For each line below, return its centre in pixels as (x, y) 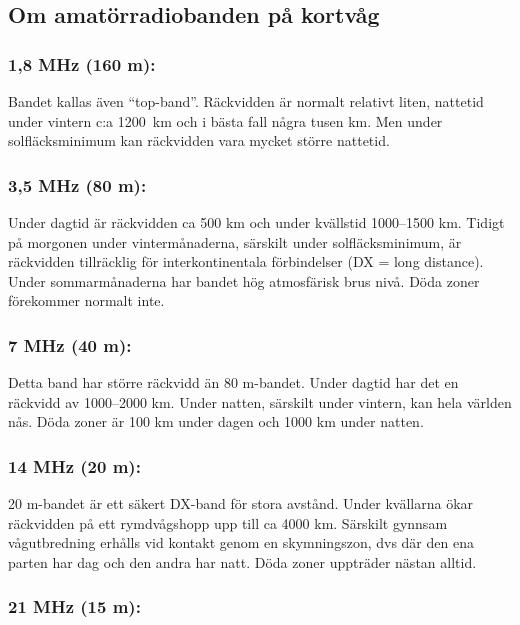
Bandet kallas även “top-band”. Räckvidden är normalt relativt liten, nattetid (246, 101)
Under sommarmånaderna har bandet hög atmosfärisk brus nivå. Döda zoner (244, 280)
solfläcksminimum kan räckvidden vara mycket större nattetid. (199, 140)
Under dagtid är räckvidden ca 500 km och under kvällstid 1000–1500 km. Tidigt (256, 222)
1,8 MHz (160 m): (82, 63)
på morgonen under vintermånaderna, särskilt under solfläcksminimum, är (235, 241)
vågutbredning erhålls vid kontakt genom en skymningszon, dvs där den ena (241, 542)
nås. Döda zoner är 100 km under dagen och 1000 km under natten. (216, 421)
